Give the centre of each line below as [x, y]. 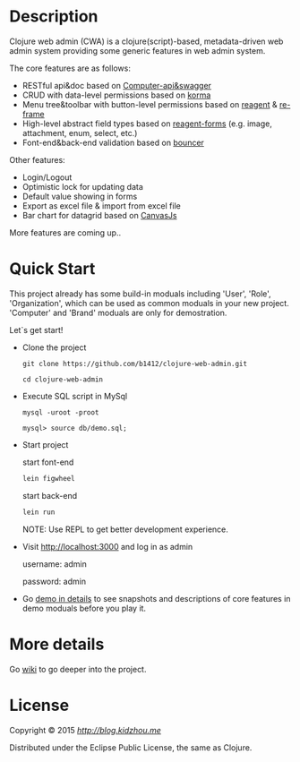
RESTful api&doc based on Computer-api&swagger [117, 85]
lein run [39, 512]
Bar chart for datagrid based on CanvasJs [99, 215]
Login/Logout [47, 177]
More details [57, 644]
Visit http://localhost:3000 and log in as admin [107, 546]
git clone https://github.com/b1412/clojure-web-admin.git [135, 364]
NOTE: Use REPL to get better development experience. [125, 529]
